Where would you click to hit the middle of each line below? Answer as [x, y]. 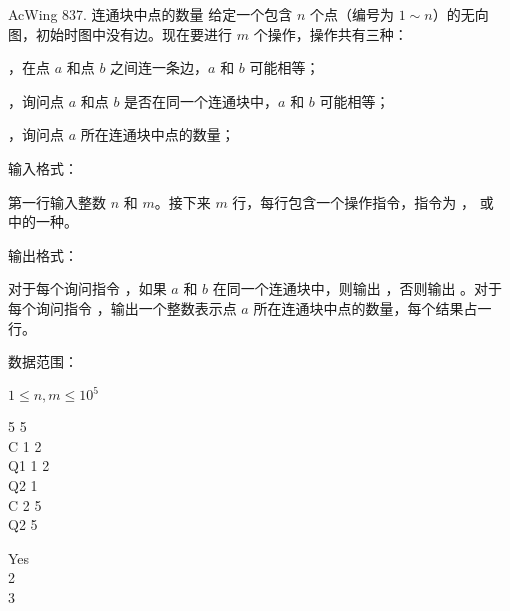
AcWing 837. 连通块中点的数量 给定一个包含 [150, 14]
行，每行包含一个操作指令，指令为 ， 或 [363, 201]
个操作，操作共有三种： [330, 33]
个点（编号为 [352, 14]
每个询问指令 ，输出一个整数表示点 [122, 307]
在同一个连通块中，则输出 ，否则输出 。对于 [357, 288]
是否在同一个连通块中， [201, 100]
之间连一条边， [159, 67]
